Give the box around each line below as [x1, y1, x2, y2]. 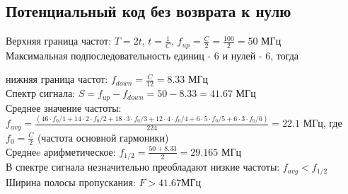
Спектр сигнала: [6, 86, 75, 101]
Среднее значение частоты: [6, 100, 122, 115]
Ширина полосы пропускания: [6, 174, 136, 189]
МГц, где [303, 115, 342, 130]
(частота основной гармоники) [37, 130, 169, 144]
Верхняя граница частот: [6, 33, 112, 48]
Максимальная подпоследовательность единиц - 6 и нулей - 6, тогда [6, 47, 299, 62]
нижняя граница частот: [6, 72, 108, 86]
